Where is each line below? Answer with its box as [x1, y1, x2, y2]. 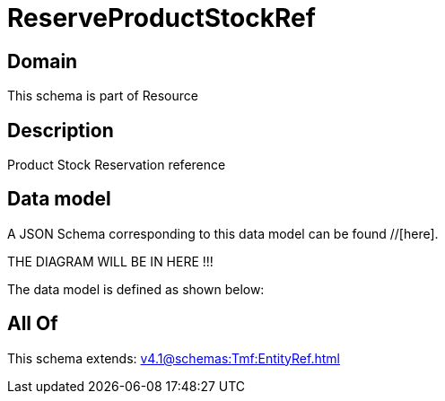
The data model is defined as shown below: [7, 281, 265, 297]
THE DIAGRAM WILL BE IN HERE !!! [7, 253, 214, 269]
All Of [7, 312, 58, 336]
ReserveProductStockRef [7, 3, 316, 33]
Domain [7, 49, 78, 73]
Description [7, 118, 114, 142]
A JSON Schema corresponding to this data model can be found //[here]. [7, 225, 439, 241]
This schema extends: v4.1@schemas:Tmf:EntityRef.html [7, 350, 340, 366]
